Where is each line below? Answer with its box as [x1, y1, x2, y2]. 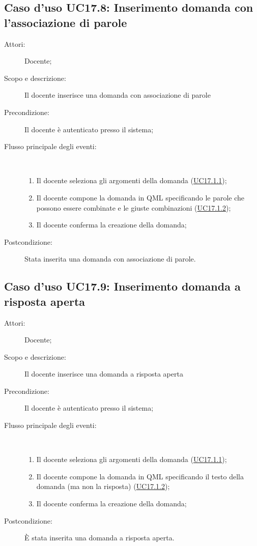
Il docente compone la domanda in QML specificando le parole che [36, 192, 245, 203]
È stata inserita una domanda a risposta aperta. [24, 532, 175, 543]
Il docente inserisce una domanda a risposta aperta [24, 368, 183, 379]
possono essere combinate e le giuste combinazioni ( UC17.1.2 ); [36, 202, 231, 213]
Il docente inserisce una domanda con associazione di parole [24, 90, 211, 100]
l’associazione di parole [4, 14, 127, 30]
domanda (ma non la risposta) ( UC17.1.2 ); [36, 481, 170, 492]
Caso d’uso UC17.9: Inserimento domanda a [4, 278, 241, 294]
